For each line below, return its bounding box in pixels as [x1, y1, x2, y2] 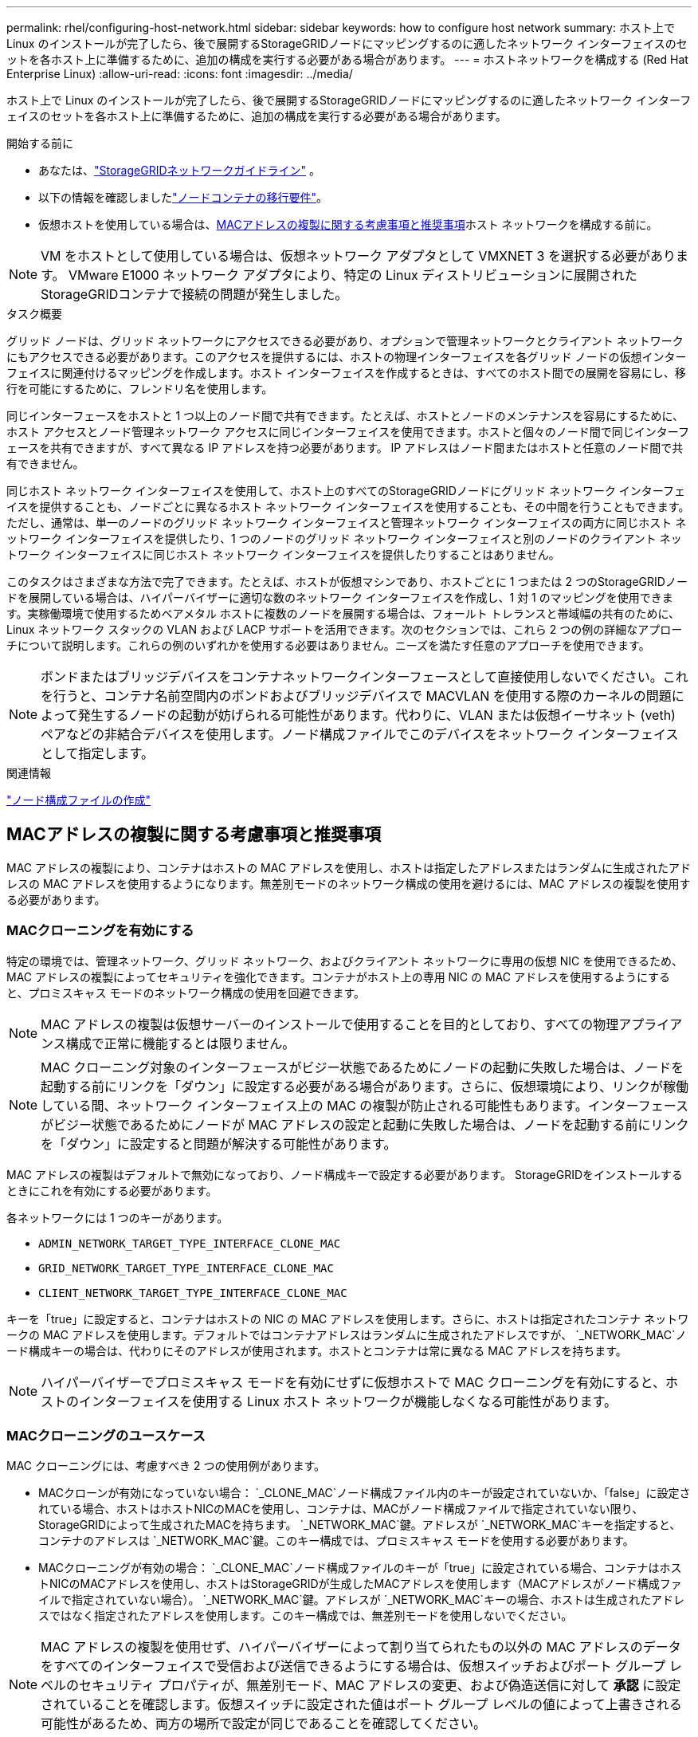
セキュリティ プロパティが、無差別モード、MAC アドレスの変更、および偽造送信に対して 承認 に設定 [79, 1677, 681, 1694]
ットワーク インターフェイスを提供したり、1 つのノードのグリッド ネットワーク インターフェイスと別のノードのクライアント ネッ [6, 532, 682, 545]
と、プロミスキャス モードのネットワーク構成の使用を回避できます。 [6, 985, 365, 1000]
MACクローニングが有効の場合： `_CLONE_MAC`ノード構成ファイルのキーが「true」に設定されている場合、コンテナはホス [38, 1561, 682, 1575]
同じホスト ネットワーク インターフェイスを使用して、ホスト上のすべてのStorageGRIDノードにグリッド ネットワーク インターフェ [6, 484, 686, 497]
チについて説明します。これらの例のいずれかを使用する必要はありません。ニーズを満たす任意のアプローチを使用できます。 [6, 639, 650, 652]
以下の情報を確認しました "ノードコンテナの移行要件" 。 [38, 191, 328, 204]
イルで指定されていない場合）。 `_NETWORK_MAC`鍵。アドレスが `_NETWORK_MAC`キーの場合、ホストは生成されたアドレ [38, 1593, 684, 1607]
